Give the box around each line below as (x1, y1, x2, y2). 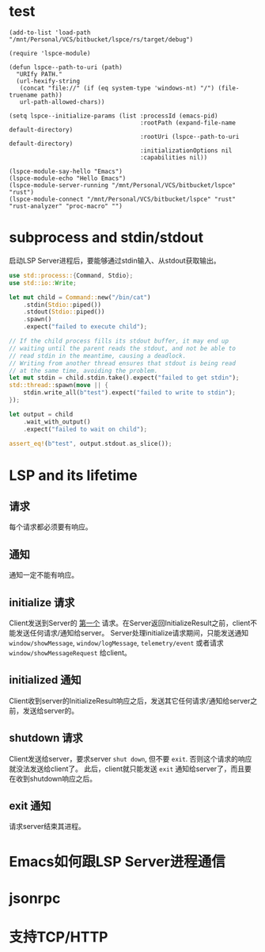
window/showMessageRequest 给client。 (9, 648, 131, 657)
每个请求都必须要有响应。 (9, 522, 93, 532)
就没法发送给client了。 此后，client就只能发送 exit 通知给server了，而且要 (9, 764, 252, 773)
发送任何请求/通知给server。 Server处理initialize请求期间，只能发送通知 (15, 628, 249, 637)
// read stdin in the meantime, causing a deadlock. (9, 351, 187, 359)
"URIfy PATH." (16, 70, 62, 78)
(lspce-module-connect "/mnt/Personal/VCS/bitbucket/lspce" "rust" (9, 195, 237, 203)
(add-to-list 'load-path (9, 29, 91, 36)
